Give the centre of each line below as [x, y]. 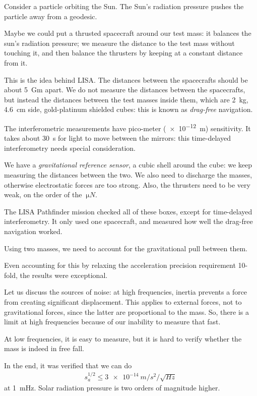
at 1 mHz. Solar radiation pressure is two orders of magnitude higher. [112, 388]
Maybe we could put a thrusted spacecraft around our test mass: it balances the [128, 33]
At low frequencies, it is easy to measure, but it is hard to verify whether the [123, 338]
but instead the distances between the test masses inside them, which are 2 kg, [126, 99]
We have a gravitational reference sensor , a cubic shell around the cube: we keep [128, 165]
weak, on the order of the [43, 194]
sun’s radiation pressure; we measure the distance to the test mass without [119, 43]
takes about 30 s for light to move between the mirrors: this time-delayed [117, 138]
